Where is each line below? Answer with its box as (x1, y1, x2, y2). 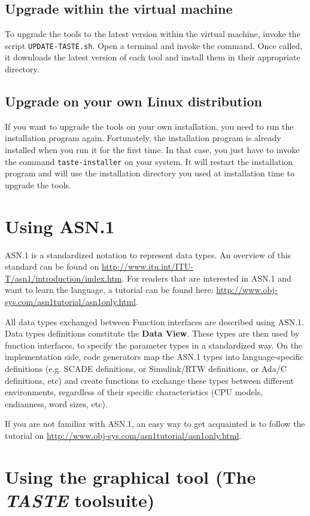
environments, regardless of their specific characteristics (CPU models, (5, 386, 263, 398)
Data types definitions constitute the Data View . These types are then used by (5, 327, 300, 340)
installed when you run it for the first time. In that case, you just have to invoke (5, 143, 300, 156)
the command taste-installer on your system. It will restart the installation (5, 155, 293, 167)
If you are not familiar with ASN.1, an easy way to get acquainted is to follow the (5, 417, 305, 430)
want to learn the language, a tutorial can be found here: (5, 283, 214, 296)
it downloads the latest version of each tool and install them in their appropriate (5, 51, 300, 63)
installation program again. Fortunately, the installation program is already (5, 132, 281, 144)
